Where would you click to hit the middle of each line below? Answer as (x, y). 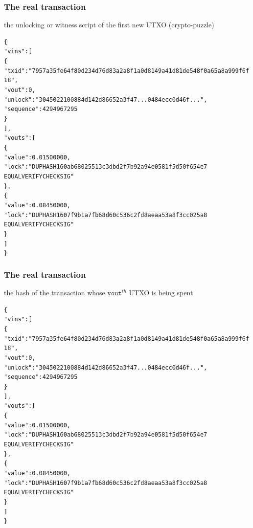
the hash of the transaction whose (55, 293)
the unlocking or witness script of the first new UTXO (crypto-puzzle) (109, 25)
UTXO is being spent (161, 293)
